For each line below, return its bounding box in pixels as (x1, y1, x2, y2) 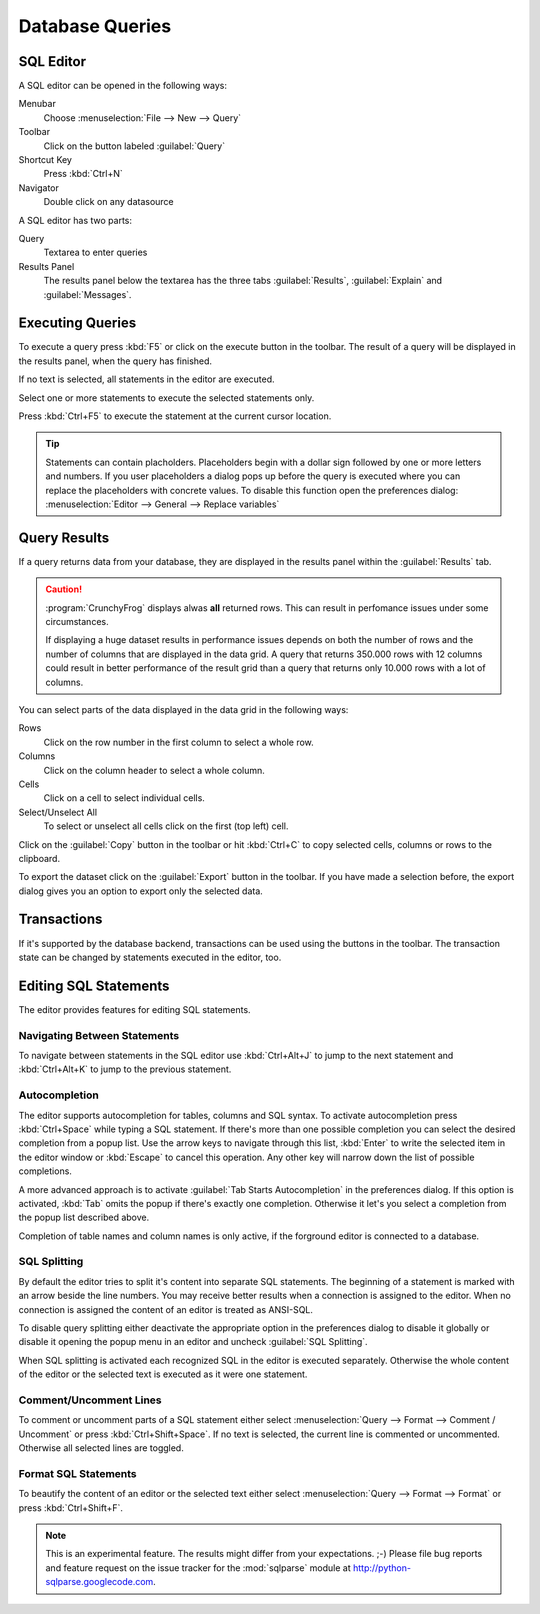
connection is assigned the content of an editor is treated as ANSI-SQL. (18, 1303, 314, 1315)
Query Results (18, 529, 110, 546)
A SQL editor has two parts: (18, 214, 133, 226)
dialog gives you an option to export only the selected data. (18, 885, 264, 897)
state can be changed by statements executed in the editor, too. (18, 951, 282, 963)
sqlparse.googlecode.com (45, 1576, 154, 1588)
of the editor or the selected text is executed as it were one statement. (18, 1368, 308, 1380)
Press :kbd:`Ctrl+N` (43, 168, 124, 180)
